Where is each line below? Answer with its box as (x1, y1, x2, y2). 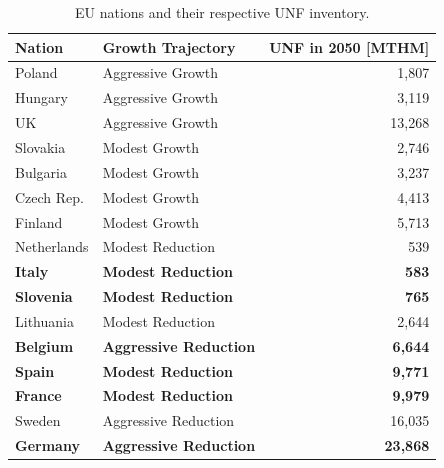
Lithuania (15, 310, 74, 331)
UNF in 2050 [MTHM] (269, 36, 430, 57)
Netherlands (15, 236, 89, 257)
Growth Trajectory (102, 36, 236, 57)
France (15, 385, 62, 406)
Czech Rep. (15, 186, 85, 207)
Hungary (15, 87, 68, 108)
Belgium (15, 335, 74, 356)
